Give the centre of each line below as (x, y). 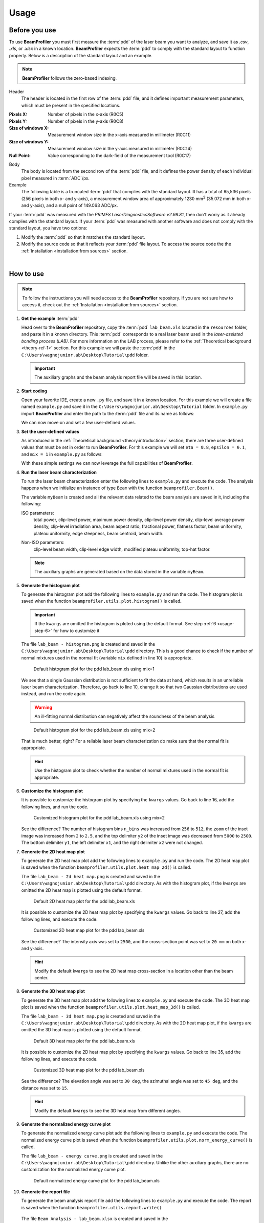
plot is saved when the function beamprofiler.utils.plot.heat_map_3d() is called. (111, 1007)
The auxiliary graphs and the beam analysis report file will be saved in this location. (118, 377)
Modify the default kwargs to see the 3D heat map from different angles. (108, 1110)
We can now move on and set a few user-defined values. (79, 423)
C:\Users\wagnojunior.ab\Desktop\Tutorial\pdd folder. (85, 355)
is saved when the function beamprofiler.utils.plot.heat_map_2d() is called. (106, 867)
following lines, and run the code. (55, 807)
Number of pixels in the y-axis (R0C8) (86, 121)
